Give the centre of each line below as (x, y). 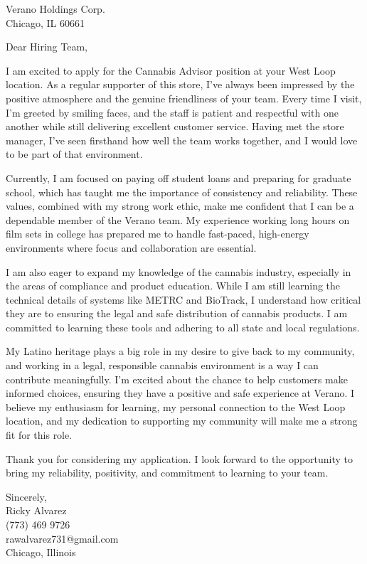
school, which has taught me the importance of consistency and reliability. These (182, 192)
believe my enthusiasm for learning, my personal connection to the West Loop (176, 406)
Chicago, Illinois (41, 552)
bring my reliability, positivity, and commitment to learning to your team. (167, 473)
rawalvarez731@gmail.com (62, 538)
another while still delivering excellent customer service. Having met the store (175, 126)
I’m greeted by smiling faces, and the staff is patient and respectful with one (172, 112)
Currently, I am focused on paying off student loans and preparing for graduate (179, 177)
